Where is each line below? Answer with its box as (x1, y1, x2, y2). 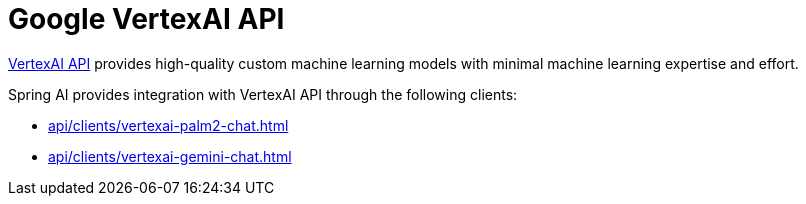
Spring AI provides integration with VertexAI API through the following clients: (8, 85, 518, 103)
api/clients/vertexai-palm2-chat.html (48, 116, 289, 134)
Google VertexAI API (8, 2, 285, 36)
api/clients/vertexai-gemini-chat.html (48, 147, 292, 165)
